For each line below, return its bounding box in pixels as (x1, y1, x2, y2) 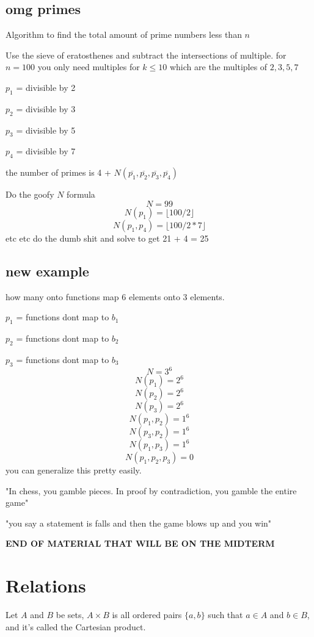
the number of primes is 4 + (5, 166, 111, 179)
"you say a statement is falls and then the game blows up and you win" (5, 516, 272, 529)
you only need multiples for (37, 60, 140, 73)
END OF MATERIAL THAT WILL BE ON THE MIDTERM (5, 537, 275, 550)
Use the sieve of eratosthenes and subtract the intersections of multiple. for (5, 48, 287, 61)
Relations (5, 573, 86, 598)
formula (67, 188, 95, 201)
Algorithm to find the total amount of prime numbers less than (5, 28, 242, 41)
